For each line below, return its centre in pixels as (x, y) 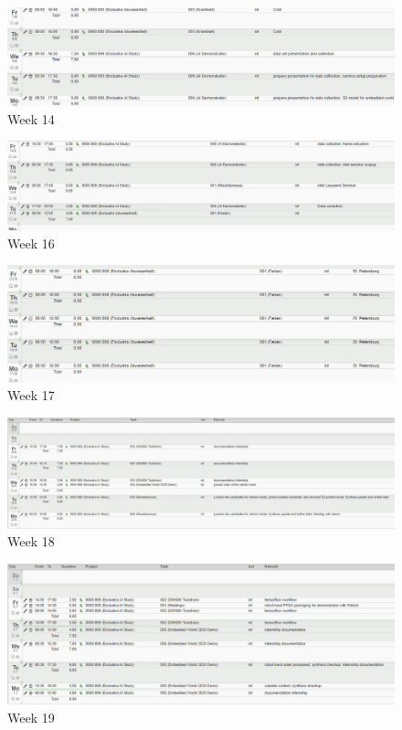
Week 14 (31, 118)
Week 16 (31, 243)
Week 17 (31, 395)
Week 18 (31, 541)
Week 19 (31, 718)
